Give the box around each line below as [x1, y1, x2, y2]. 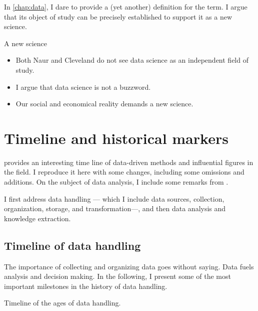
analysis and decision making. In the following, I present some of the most [4, 271, 231, 281]
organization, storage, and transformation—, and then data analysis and [4, 203, 226, 214]
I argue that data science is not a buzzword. [15, 81, 151, 92]
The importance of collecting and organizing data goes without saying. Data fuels [4, 261, 254, 271]
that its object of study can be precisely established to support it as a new [4, 11, 232, 22]
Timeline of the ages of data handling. [4, 297, 121, 308]
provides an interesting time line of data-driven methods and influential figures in [4, 157, 253, 167]
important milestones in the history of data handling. [4, 280, 167, 291]
